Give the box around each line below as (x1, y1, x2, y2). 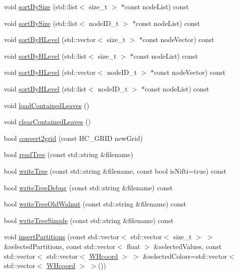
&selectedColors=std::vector (143, 251, 227, 261)
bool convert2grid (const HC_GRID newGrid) (4, 133, 143, 143)
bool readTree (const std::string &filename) (4, 149, 133, 160)
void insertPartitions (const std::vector (4, 231, 119, 242)
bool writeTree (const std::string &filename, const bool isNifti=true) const (4, 165, 227, 176)
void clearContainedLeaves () (4, 116, 91, 127)
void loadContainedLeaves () (4, 100, 89, 110)
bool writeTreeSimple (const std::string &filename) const (4, 215, 173, 225)
